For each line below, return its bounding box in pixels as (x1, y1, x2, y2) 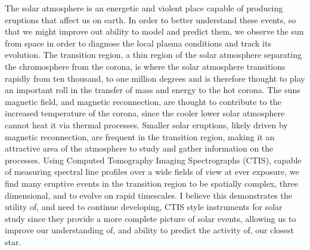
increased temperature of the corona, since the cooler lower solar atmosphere (5, 107, 285, 119)
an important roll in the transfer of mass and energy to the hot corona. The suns (5, 84, 300, 96)
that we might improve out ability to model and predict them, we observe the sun (5, 25, 304, 38)
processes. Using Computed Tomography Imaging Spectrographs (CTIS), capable (5, 153, 302, 166)
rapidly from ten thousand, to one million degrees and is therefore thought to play (5, 72, 305, 84)
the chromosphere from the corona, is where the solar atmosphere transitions (5, 60, 286, 72)
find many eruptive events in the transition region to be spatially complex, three (5, 177, 298, 189)
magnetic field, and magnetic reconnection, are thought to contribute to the (5, 95, 281, 107)
